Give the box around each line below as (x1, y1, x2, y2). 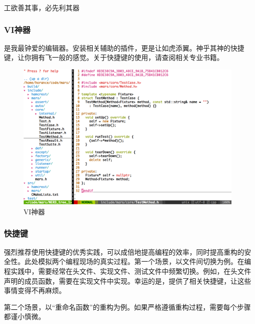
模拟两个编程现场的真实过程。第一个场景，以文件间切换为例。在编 (38, 256, 251, 266)
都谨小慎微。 (4, 311, 45, 322)
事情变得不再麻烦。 (4, 285, 66, 295)
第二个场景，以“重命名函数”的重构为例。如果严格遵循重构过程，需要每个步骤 (4, 301, 251, 312)
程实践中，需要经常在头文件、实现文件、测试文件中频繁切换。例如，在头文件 (4, 265, 251, 276)
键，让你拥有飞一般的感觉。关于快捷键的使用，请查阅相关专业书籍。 (4, 52, 224, 62)
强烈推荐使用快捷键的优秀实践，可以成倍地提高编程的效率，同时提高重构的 (4, 246, 244, 257)
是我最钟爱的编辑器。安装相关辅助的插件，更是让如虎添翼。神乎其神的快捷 (4, 42, 244, 53)
